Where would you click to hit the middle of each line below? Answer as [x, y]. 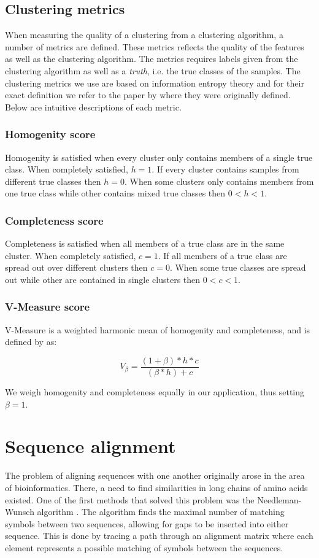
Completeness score [54, 220]
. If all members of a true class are [222, 255]
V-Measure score [48, 307]
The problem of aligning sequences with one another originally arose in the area [155, 475]
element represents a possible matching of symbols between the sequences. [144, 547]
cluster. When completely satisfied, [71, 255]
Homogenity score [50, 134]
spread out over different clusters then [76, 267]
